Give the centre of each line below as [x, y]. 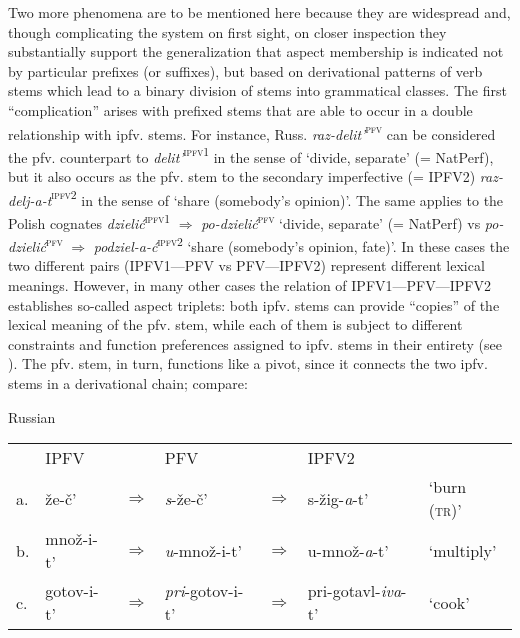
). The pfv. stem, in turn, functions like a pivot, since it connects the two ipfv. [248, 363]
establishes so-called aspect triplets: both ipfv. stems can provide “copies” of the [254, 304]
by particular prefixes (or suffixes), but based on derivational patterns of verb [245, 70]
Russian [32, 416]
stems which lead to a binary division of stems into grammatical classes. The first [257, 90]
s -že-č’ [186, 498]
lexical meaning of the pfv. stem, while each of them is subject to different [235, 324]
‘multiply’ [462, 550]
